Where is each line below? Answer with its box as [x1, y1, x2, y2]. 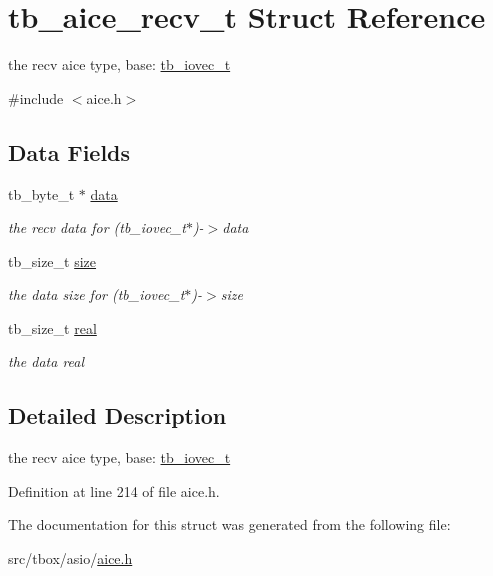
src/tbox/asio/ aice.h [8, 548, 133, 569]
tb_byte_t [8, 183, 75, 204]
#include [8, 87, 64, 108]
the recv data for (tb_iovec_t [8, 217, 186, 238]
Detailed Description [8, 400, 227, 431]
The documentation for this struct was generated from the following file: [8, 514, 451, 535]
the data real [8, 351, 85, 372]
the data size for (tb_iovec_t [8, 284, 185, 305]
